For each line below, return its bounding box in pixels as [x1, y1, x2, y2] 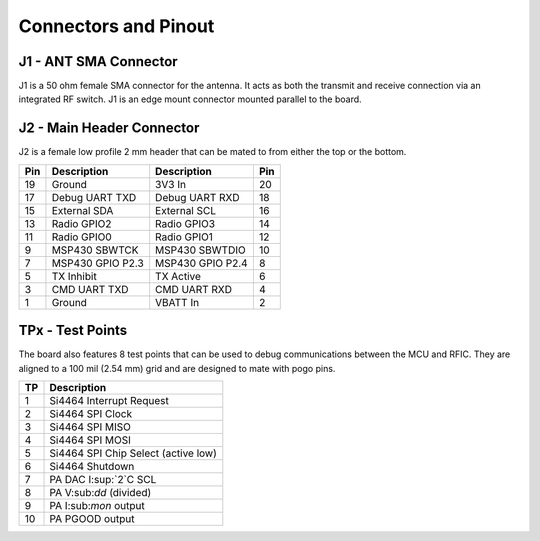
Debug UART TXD [51, 190, 137, 204]
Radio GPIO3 [155, 216, 215, 230]
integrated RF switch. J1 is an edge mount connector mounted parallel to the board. [18, 93, 362, 105]
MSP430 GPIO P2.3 [51, 256, 144, 270]
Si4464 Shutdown [49, 460, 135, 474]
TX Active [155, 269, 202, 283]
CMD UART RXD [155, 282, 233, 296]
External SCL [155, 203, 217, 217]
